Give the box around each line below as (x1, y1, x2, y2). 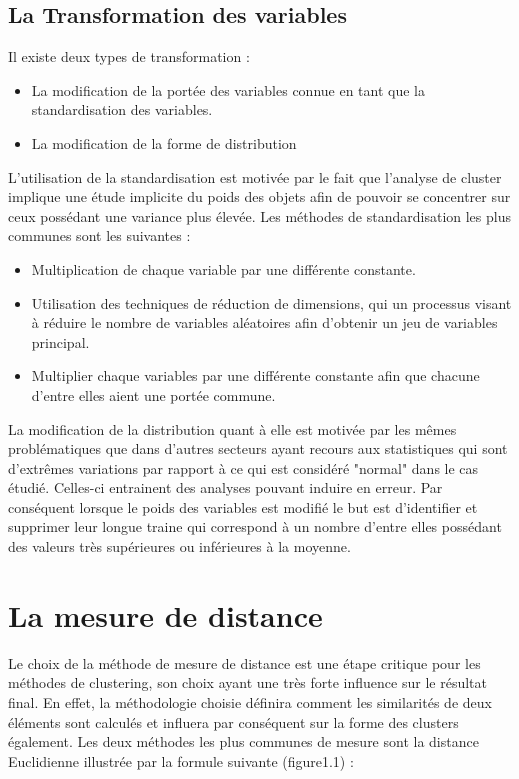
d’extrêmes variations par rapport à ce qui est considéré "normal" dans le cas (8, 457, 479, 478)
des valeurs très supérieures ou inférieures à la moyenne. (8, 536, 351, 557)
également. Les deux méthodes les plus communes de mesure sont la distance (8, 731, 479, 752)
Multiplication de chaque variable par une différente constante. (31, 258, 416, 279)
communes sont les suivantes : (8, 225, 191, 246)
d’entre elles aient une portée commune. (31, 384, 276, 405)
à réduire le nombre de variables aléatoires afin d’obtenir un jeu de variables (31, 312, 498, 333)
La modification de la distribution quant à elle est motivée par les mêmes (8, 418, 457, 439)
